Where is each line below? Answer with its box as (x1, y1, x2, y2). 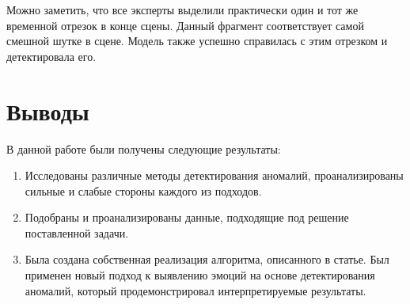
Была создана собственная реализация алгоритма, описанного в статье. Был (25, 251, 389, 268)
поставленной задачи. (25, 224, 129, 241)
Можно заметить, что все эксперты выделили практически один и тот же (6, 2, 359, 17)
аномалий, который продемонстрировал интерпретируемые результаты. (25, 282, 366, 298)
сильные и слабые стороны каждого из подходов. (25, 182, 262, 199)
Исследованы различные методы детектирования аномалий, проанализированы (25, 167, 404, 184)
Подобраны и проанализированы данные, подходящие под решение (25, 209, 349, 226)
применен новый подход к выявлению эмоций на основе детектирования (25, 267, 375, 283)
